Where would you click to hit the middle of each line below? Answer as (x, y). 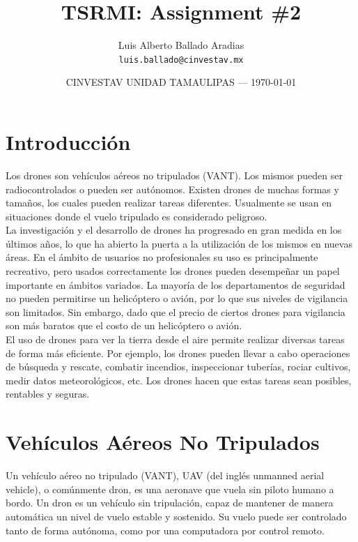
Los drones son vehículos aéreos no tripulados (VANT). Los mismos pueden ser (174, 175)
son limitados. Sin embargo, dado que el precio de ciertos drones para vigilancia (176, 311)
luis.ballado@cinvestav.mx (181, 60)
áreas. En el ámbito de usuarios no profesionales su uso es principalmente (162, 257)
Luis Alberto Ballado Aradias (181, 45)
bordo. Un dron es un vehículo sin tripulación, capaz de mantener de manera (170, 503)
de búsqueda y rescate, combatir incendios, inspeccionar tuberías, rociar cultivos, (178, 367)
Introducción (68, 141)
